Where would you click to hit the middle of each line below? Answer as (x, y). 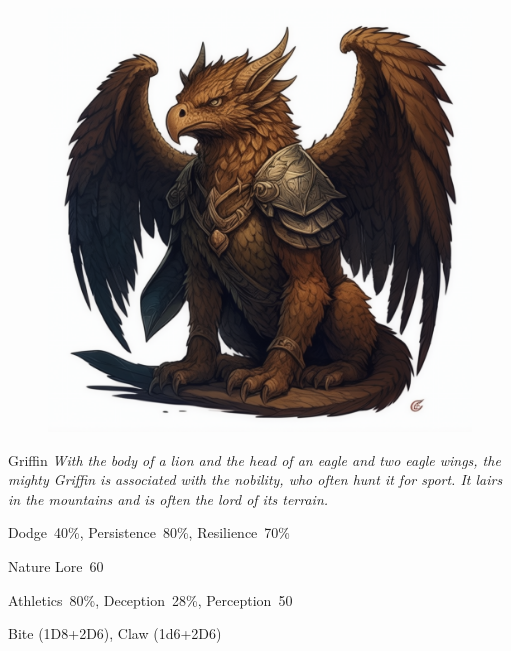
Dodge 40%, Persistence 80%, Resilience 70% (149, 532)
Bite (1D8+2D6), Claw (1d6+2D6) (115, 633)
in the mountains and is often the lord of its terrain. (168, 498)
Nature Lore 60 (56, 565)
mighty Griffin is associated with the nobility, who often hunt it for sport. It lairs (255, 479)
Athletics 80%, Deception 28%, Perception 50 (150, 599)
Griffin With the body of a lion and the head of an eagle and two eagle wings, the (254, 459)
